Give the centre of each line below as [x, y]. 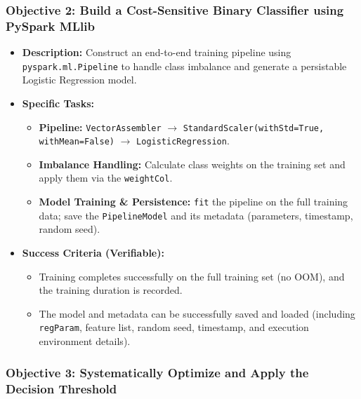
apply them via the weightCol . [106, 178]
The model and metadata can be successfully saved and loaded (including [197, 313]
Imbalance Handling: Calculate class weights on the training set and [192, 164]
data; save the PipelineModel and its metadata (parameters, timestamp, [196, 215]
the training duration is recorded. [111, 290]
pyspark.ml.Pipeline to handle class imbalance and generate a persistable [184, 66]
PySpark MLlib [50, 26]
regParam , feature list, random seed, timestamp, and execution [174, 327]
